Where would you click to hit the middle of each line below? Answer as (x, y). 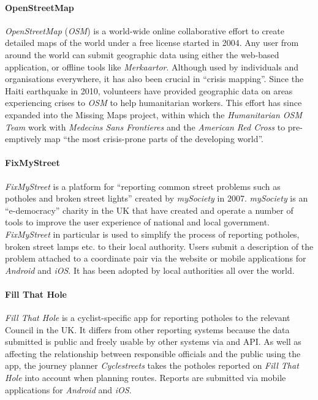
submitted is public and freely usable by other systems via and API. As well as (153, 342)
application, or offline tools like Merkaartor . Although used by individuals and (152, 66)
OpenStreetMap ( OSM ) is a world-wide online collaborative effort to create (145, 30)
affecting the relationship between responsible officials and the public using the (153, 353)
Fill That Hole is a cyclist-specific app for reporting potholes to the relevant (148, 318)
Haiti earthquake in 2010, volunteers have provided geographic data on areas (149, 90)
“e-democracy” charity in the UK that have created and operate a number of (149, 210)
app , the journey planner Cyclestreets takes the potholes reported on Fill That (152, 365)
